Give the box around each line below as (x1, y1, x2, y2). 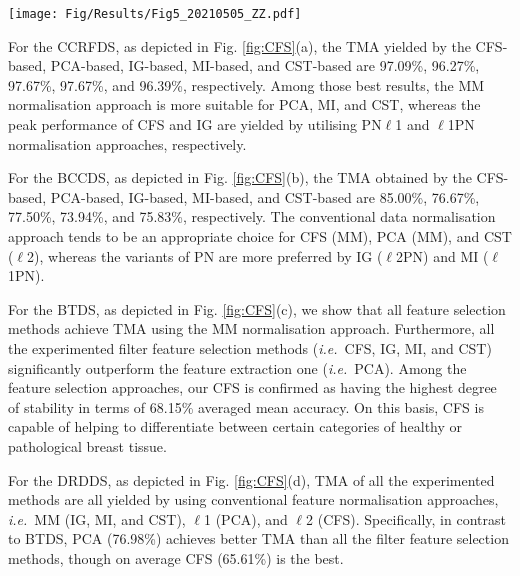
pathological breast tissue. (8, 435, 167, 456)
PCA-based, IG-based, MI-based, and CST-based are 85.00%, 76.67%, (50, 186, 480, 207)
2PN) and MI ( (396, 245, 489, 266)
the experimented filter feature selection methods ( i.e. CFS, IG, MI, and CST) (8, 337, 492, 358)
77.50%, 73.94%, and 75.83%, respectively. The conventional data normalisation (8, 206, 496, 227)
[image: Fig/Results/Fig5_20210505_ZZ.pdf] (8, 7, 302, 21)
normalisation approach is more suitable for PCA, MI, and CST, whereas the (8, 94, 481, 115)
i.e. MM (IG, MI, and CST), (8, 508, 186, 529)
